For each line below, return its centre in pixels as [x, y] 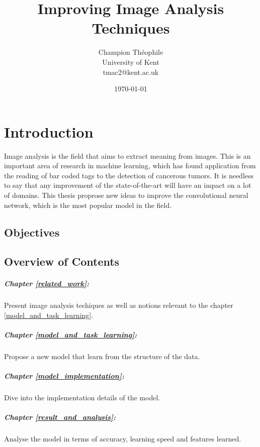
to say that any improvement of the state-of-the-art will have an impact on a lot [128, 185]
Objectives [32, 232]
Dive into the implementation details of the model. [82, 398]
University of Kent [131, 62]
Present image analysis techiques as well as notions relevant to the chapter [119, 305]
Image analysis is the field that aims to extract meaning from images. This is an [127, 155]
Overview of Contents [62, 261]
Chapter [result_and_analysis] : [60, 417]
